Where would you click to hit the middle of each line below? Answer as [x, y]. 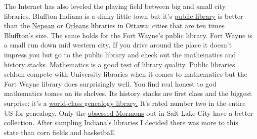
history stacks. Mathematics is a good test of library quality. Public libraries [120, 64]
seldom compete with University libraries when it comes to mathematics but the [126, 74]
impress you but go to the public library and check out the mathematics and [120, 54]
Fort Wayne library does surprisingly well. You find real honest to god [110, 83]
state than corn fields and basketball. [60, 132]
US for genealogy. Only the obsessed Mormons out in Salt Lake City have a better [128, 113]
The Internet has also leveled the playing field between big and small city [115, 6]
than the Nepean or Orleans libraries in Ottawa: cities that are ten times [114, 25]
